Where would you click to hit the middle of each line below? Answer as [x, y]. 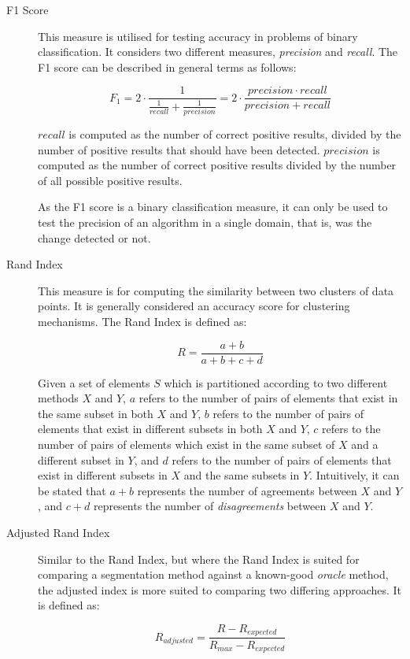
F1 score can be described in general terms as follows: [167, 67]
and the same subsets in [242, 475]
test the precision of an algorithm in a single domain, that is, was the [205, 222]
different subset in [81, 459]
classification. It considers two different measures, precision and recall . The [218, 52]
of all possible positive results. [110, 180]
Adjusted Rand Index [58, 533]
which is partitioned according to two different [276, 382]
